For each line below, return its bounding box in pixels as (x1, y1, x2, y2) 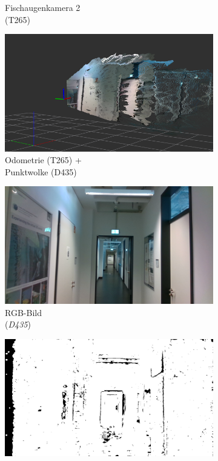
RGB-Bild (5, 306, 42, 318)
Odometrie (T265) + (5, 153, 82, 166)
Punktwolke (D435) (5, 165, 77, 178)
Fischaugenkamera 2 (5, 1, 81, 13)
